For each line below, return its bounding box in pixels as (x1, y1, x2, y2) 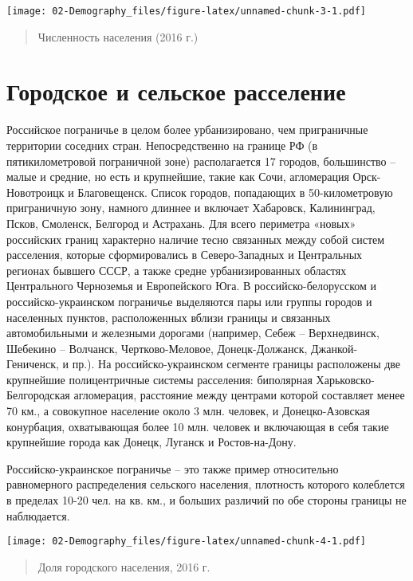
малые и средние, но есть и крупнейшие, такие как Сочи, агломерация (6, 168, 349, 185)
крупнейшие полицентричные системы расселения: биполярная (6, 371, 313, 387)
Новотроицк (6, 183, 65, 200)
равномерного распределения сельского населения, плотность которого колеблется (6, 476, 405, 493)
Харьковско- (316, 371, 375, 387)
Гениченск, (6, 355, 59, 372)
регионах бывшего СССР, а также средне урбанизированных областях (6, 261, 347, 278)
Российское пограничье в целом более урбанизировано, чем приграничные (6, 121, 368, 138)
